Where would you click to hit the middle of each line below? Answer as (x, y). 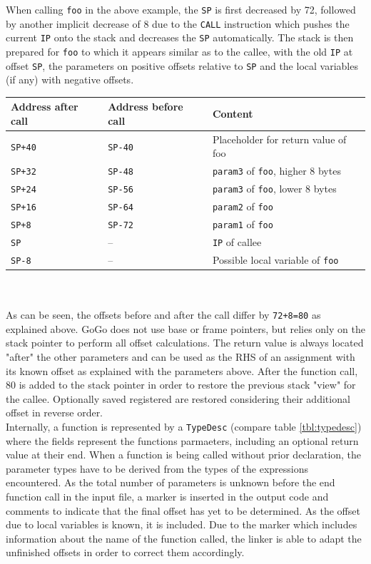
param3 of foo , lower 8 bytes (274, 189)
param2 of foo (243, 206)
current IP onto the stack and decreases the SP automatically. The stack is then (180, 37)
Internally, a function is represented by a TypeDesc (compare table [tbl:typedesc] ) (184, 426)
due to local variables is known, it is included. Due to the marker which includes (182, 524)
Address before (146, 107)
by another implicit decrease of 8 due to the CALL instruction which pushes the (178, 23)
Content (233, 114)
